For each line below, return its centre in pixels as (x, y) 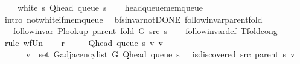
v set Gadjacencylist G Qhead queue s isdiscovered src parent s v (160, 54)
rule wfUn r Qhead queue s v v (84, 42)
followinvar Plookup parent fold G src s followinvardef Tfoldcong (145, 31)
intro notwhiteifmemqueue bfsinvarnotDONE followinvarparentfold (133, 19)
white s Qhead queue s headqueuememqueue (110, 7)
